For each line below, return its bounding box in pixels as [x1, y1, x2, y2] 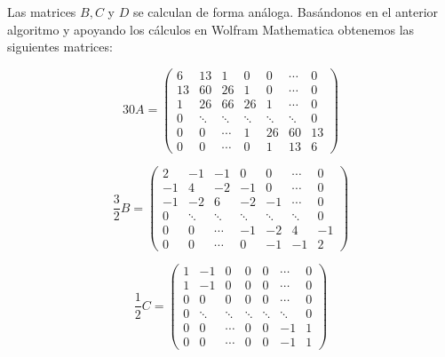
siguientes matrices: [7, 37, 113, 56]
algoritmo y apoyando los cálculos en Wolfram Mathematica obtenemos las [7, 20, 415, 38]
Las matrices [7, 3, 76, 20]
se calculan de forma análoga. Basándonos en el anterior [132, 3, 439, 20]
